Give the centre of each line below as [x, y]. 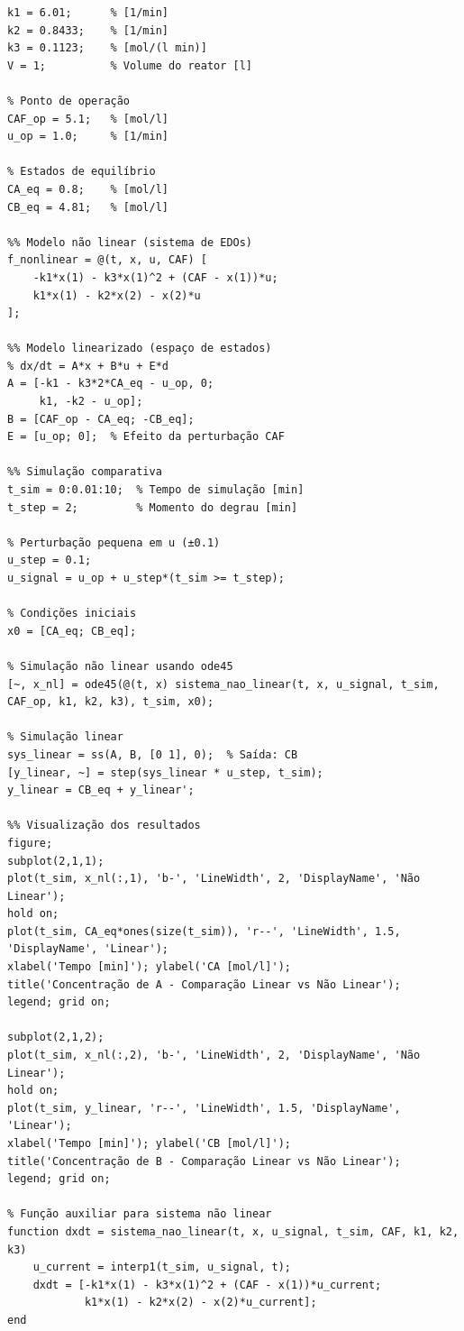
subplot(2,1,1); [56, 861]
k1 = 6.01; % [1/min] [88, 13]
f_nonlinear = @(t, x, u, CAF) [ [107, 260]
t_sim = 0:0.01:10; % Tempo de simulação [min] [156, 490]
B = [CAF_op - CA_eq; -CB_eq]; [101, 419]
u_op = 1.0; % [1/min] [88, 137]
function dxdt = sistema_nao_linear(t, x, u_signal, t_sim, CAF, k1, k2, [233, 1231]
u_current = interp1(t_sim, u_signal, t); [162, 1267]
